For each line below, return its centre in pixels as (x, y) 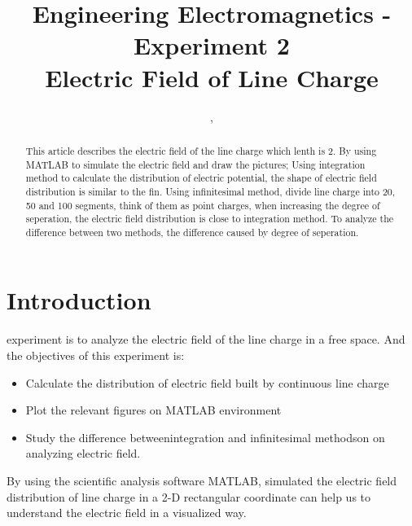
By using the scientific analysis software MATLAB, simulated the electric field (202, 480)
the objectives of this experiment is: (96, 355)
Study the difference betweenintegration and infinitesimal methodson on (205, 437)
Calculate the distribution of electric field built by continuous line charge (207, 382)
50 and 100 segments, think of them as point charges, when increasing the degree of (203, 205)
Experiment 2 (212, 45)
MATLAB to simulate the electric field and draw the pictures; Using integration (195, 164)
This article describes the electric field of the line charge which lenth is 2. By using (201, 150)
